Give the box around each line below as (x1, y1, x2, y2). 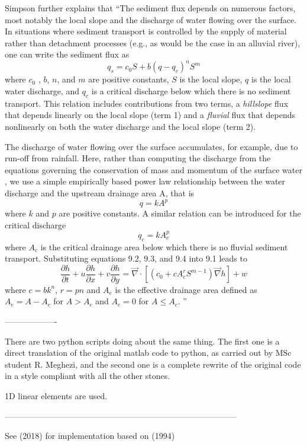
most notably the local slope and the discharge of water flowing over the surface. (5, 13, 297, 26)
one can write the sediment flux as (5, 48, 130, 60)
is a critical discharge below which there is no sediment (91, 85, 291, 97)
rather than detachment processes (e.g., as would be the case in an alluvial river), (5, 36, 300, 49)
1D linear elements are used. (5, 390, 108, 402)
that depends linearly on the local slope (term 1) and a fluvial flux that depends (5, 109, 296, 121)
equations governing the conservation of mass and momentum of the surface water (5, 163, 302, 176)
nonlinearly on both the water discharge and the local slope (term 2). (5, 120, 256, 133)
